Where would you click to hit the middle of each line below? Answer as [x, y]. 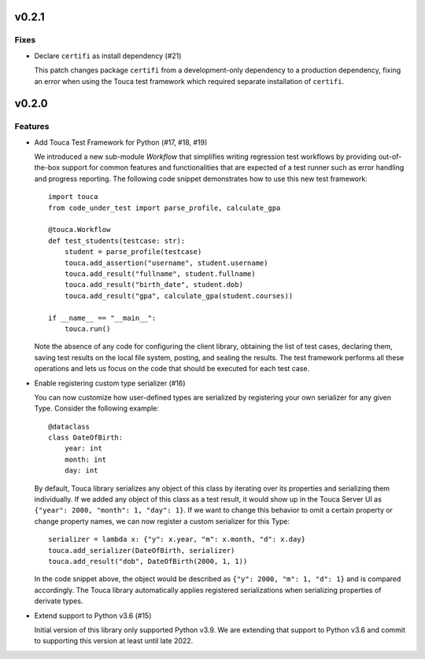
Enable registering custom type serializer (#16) [110, 383]
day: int [81, 471]
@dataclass [69, 426]
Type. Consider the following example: [96, 408]
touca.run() [87, 329]
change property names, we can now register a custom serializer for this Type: [162, 521]
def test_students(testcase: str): [117, 241]
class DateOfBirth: [86, 438]
